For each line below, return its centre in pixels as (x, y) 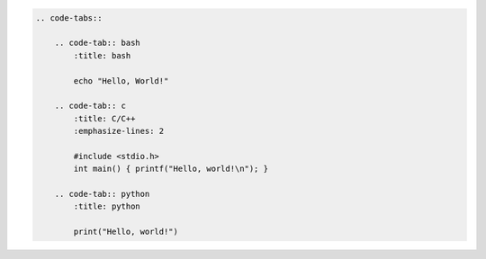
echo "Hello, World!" (121, 80)
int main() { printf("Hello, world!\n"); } (171, 169)
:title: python (107, 206)
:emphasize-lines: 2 (119, 131)
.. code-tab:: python (102, 194)
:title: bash (102, 55)
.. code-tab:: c (90, 106)
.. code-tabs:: (69, 18)
